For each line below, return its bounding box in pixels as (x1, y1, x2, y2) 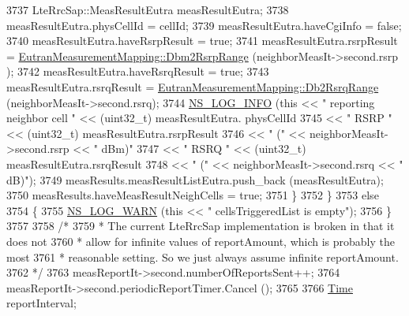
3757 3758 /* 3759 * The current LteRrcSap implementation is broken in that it (6, 217, 395, 234)
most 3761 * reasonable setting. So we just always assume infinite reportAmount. (6, 248, 399, 265)
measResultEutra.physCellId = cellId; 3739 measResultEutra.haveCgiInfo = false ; (6, 17, 402, 33)
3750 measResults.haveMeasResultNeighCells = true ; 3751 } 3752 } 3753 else (6, 187, 379, 203)
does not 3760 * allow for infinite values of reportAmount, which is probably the (6, 232, 395, 249)
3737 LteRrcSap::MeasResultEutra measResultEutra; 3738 (6, 2, 289, 17)
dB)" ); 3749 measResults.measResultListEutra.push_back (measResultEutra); (6, 171, 384, 188)
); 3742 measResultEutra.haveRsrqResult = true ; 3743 (6, 63, 269, 80)
